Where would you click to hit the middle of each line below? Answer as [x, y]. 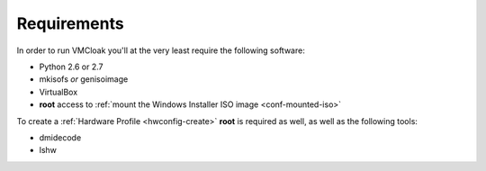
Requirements [71, 23]
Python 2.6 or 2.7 [71, 67]
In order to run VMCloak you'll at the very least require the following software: [161, 50]
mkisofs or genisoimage [84, 79]
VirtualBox [58, 92]
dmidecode [60, 137]
